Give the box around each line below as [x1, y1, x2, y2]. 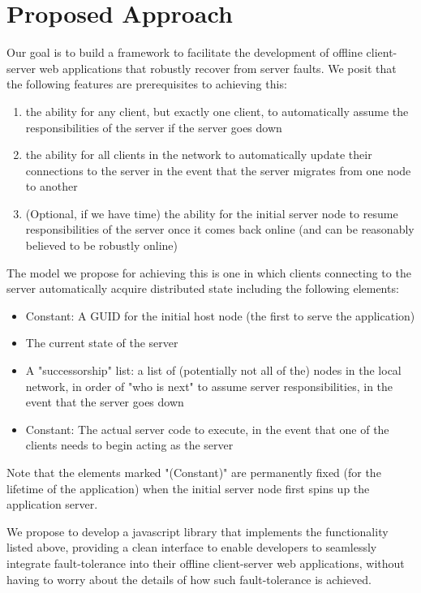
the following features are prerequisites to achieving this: [6, 75, 287, 92]
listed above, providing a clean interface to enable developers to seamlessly [6, 539, 377, 556]
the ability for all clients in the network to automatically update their [25, 146, 372, 163]
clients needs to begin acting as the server [25, 436, 234, 453]
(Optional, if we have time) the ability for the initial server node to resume [25, 204, 398, 221]
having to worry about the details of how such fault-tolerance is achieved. [6, 570, 372, 587]
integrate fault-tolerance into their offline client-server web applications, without [6, 554, 405, 571]
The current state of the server [25, 334, 178, 351]
